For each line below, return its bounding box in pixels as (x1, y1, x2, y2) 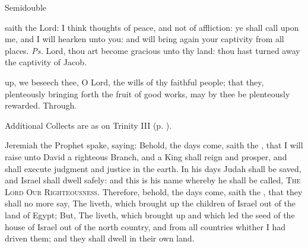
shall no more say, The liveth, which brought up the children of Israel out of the (5, 197, 296, 209)
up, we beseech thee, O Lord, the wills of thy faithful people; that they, (5, 75, 264, 88)
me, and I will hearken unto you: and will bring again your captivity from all (5, 33, 284, 45)
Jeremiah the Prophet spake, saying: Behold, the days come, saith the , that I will (5, 139, 303, 151)
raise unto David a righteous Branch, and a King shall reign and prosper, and (5, 150, 287, 163)
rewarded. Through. (5, 99, 77, 112)
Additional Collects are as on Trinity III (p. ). (5, 119, 172, 131)
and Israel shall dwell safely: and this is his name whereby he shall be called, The (5, 174, 301, 186)
